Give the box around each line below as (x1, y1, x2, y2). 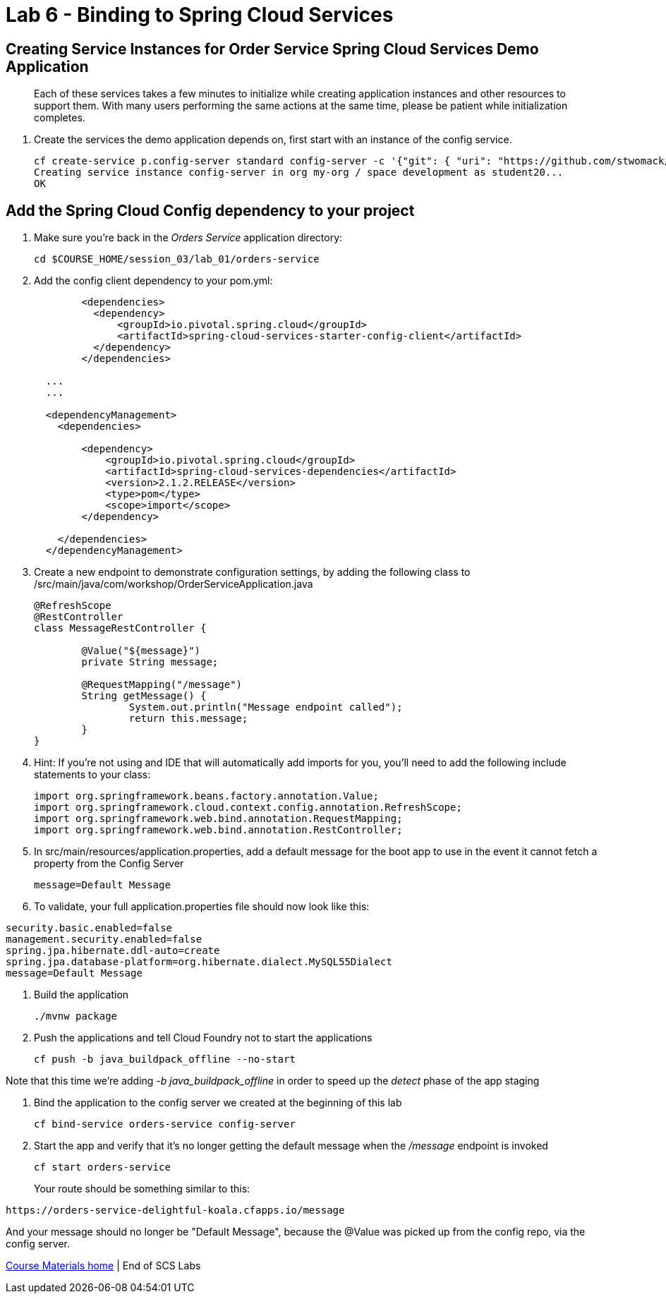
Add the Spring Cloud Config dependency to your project (6, 201, 415, 219)
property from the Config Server (34, 857, 184, 870)
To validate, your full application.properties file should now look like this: (34, 900, 370, 913)
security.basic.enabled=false (6, 922, 173, 934)
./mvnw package (34, 1010, 118, 1022)
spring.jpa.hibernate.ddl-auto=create (6, 945, 220, 957)
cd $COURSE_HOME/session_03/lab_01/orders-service (34, 253, 320, 265)
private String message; (81, 656, 219, 668)
